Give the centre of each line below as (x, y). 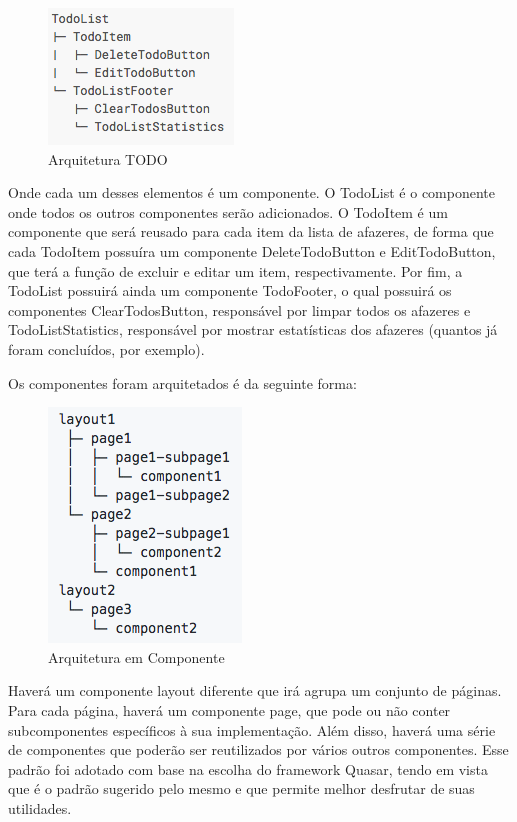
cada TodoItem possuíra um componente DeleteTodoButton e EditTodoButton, (252, 250)
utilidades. (40, 807)
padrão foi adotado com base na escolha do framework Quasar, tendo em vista (248, 768)
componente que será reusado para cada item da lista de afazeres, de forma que (251, 231)
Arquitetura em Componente (136, 656)
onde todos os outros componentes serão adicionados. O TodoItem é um (228, 211)
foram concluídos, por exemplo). (106, 348)
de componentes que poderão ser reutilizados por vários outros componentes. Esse (258, 749)
